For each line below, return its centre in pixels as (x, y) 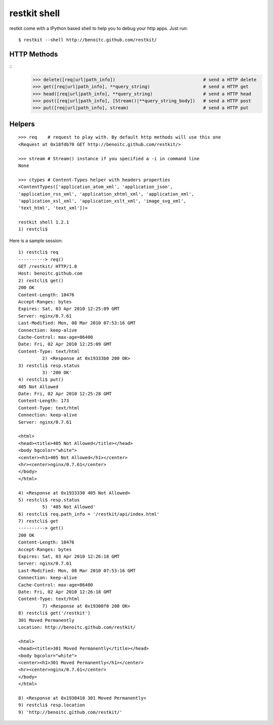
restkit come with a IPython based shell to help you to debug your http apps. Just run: (99, 28)
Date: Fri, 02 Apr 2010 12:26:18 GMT (65, 592)
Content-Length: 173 (44, 401)
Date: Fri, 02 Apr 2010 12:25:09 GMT (65, 344)
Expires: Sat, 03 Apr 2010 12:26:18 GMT (69, 557)
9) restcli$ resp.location (52, 705)
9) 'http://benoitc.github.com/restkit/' (70, 712)
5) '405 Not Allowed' (69, 507)
